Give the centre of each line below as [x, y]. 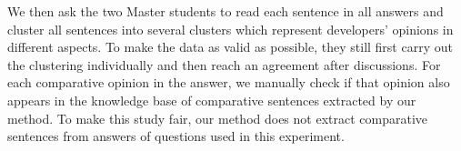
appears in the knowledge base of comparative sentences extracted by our [212, 100]
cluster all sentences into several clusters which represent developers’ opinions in [230, 29]
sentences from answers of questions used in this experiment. [176, 136]
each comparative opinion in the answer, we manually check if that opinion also [229, 82]
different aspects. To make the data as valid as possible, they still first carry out [230, 47]
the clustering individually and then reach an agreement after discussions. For [224, 64]
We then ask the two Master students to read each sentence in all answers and [225, 11]
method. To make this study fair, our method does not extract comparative [217, 118]
